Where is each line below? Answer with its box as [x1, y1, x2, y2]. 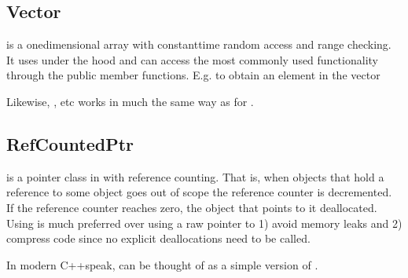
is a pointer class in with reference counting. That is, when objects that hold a [6, 168, 384, 185]
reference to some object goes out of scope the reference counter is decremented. [6, 184, 392, 200]
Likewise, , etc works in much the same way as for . [6, 93, 254, 109]
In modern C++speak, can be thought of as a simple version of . [6, 256, 318, 273]
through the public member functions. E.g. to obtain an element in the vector [6, 67, 380, 83]
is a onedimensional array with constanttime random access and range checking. [6, 36, 391, 53]
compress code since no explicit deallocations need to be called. [6, 230, 311, 247]
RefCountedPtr [6, 131, 134, 155]
